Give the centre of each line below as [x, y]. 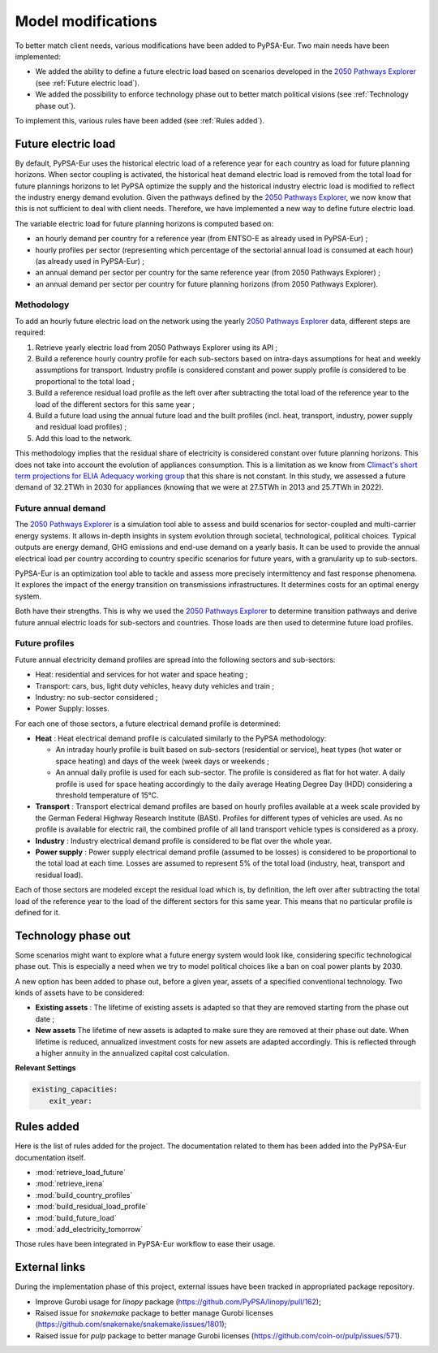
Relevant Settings [45, 1068]
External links [50, 1267]
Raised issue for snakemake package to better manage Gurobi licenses [154, 1313]
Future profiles [45, 643]
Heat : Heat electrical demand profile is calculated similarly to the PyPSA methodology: [181, 738]
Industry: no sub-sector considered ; [97, 697]
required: [30, 332]
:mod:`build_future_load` [76, 1217]
